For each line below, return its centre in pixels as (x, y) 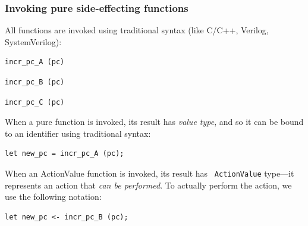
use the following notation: (53, 197)
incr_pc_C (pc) (35, 102)
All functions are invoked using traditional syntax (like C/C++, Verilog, (137, 30)
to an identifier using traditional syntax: (78, 133)
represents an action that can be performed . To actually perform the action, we (148, 185)
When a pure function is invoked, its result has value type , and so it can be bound (154, 122)
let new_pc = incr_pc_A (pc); (65, 154)
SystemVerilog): (33, 41)
